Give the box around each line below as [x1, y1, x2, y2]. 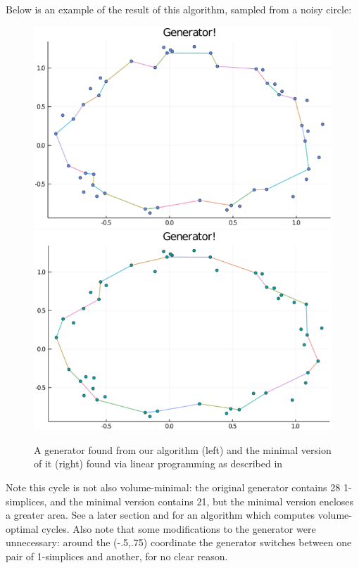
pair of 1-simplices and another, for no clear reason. [6, 549, 228, 564]
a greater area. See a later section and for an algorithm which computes [6, 507, 315, 522]
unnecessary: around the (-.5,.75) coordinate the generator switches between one [6, 535, 352, 550]
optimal [6, 521, 39, 536]
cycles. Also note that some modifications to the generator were [42, 521, 316, 536]
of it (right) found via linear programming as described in [34, 456, 283, 471]
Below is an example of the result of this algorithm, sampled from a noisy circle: [6, 2, 352, 16]
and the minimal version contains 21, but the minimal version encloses [50, 493, 354, 508]
